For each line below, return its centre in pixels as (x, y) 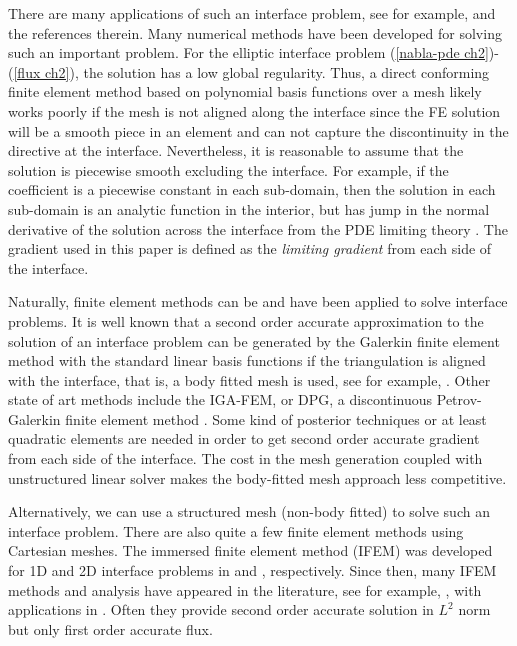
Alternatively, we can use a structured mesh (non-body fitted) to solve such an (249, 511)
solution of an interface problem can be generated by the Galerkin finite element (254, 340)
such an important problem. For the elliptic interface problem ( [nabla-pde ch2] (248, 52)
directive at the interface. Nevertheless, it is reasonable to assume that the (236, 150)
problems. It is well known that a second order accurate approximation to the (246, 320)
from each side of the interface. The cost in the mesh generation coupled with (245, 458)
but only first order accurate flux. (110, 628)
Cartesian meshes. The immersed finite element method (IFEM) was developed (250, 550)
